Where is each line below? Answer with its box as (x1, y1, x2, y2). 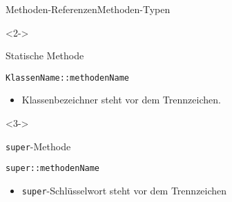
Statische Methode (6, 48, 84, 63)
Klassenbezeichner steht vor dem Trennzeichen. (21, 92, 221, 107)
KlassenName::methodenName (6, 72, 129, 83)
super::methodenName (6, 163, 100, 174)
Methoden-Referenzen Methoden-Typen (6, 2, 171, 16)
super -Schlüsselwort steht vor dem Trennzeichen (21, 183, 227, 197)
